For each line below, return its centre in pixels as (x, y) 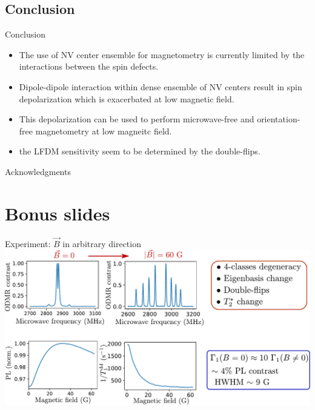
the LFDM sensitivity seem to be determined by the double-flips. (140, 151)
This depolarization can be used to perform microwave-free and (137, 119)
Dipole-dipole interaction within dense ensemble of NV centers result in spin (161, 86)
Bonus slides (58, 213)
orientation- (279, 119)
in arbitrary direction (102, 243)
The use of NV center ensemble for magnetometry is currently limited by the (162, 54)
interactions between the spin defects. (89, 66)
